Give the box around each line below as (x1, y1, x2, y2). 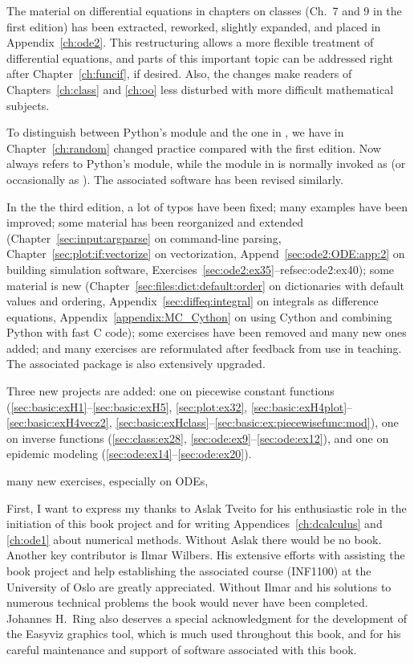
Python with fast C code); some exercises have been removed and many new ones (6, 324, 407, 341)
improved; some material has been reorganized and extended (6, 214, 304, 231)
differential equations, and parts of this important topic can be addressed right (6, 49, 394, 66)
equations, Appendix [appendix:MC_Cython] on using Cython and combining (6, 308, 392, 325)
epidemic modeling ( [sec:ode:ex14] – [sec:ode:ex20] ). (6, 445, 252, 462)
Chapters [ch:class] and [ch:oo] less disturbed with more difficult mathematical (6, 80, 394, 97)
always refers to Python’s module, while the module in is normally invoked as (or (6, 155, 406, 172)
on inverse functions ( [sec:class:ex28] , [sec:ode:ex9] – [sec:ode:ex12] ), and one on (6, 429, 389, 446)
